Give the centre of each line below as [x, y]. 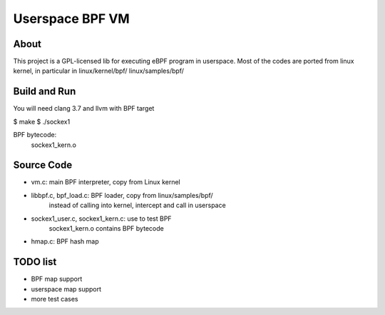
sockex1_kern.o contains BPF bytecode [106, 228]
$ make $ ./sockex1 [42, 121]
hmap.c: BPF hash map [65, 241]
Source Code [43, 165]
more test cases [55, 299]
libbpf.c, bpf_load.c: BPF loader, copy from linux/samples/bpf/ [122, 195]
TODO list [35, 262]
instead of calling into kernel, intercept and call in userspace [137, 205]
